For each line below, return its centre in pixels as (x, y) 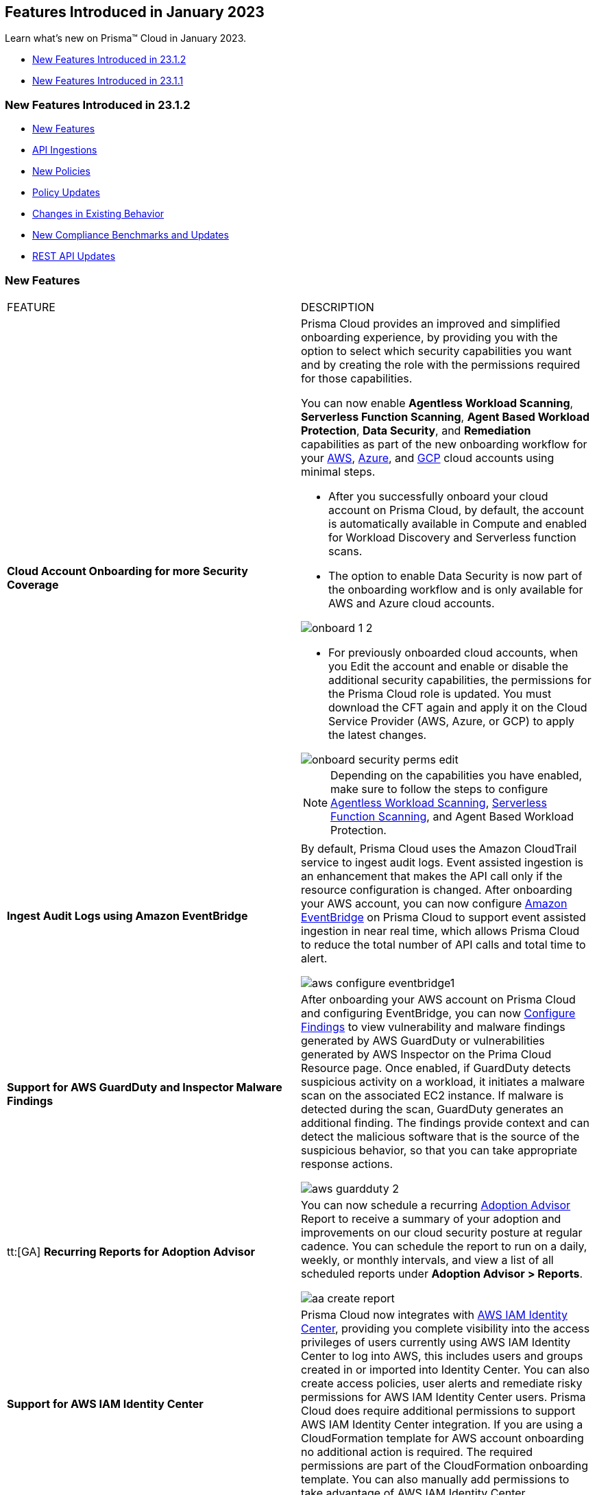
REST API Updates (74, 256)
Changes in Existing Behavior (98, 214)
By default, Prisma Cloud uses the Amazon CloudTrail (439, 848)
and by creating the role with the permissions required (441, 364)
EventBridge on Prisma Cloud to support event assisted (443, 917)
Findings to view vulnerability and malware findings (433, 1026)
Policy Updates (66, 193)
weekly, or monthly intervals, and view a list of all (427, 1260)
